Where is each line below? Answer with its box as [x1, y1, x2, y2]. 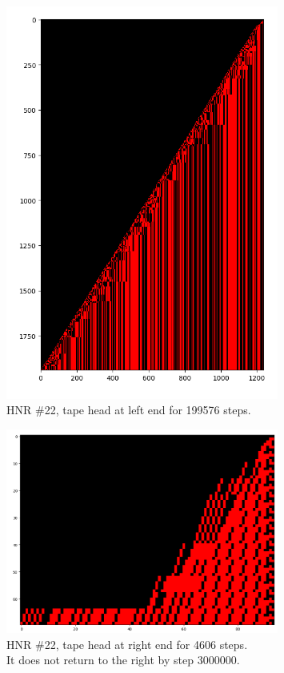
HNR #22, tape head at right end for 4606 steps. [6, 635, 248, 652]
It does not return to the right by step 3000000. [6, 651, 240, 668]
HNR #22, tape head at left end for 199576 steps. [6, 401, 251, 418]
